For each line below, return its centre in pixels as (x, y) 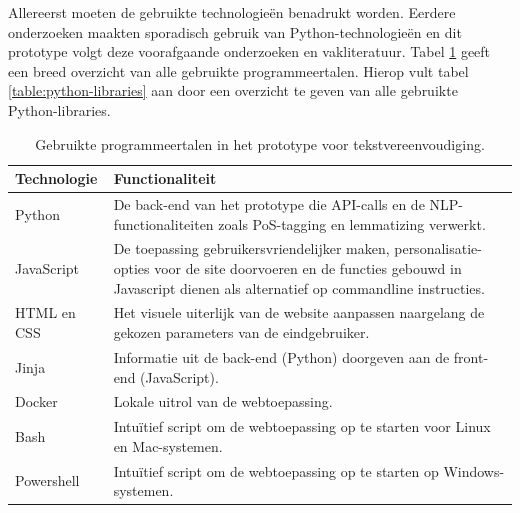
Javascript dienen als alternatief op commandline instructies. (299, 287)
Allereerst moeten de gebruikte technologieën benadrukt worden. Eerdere (232, 12)
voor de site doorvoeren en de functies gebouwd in (308, 268)
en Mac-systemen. (168, 445)
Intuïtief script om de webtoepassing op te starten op (276, 470)
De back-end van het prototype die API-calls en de (269, 204)
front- (471, 356)
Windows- (474, 470)
